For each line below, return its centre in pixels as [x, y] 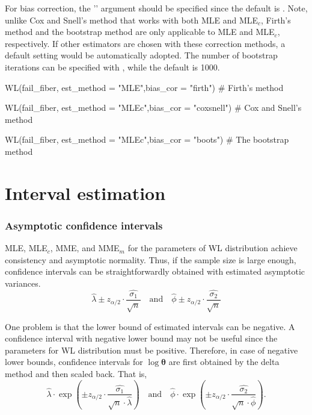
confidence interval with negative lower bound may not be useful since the [141, 338]
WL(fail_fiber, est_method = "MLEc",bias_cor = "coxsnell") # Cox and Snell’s [153, 108]
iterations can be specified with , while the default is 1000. [112, 67]
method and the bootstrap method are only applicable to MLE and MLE [140, 32]
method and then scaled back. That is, [76, 373]
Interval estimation [85, 192]
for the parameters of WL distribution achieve [213, 248]
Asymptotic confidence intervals [84, 225]
